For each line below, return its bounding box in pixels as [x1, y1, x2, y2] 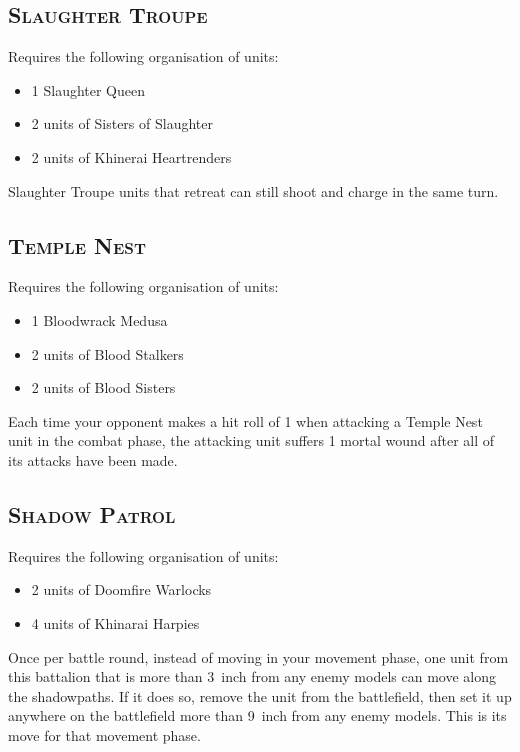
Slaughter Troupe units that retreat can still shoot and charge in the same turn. [8, 180, 499, 201]
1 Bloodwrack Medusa [31, 309, 168, 330]
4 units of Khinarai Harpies [31, 612, 200, 633]
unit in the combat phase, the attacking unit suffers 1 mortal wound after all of [8, 430, 495, 451]
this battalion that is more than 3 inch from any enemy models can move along [8, 666, 496, 687]
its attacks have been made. [8, 449, 178, 470]
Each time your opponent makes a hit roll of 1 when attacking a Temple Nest [8, 410, 483, 431]
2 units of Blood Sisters [31, 377, 176, 398]
